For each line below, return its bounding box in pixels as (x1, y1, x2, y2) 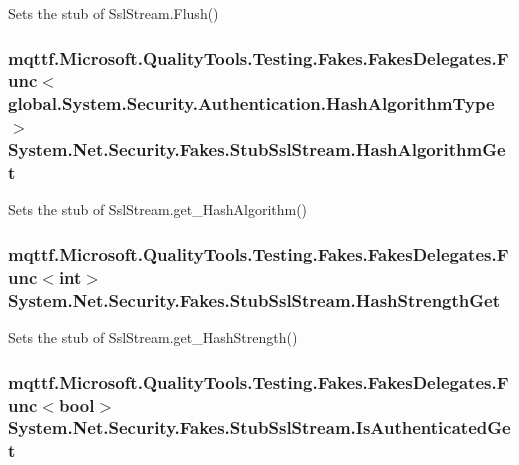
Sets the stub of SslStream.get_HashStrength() (8, 327, 298, 348)
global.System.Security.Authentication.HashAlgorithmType (8, 91, 495, 116)
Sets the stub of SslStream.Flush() (8, 3, 219, 23)
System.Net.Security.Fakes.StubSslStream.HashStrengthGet (8, 287, 501, 312)
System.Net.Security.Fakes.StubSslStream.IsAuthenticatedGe (8, 415, 511, 440)
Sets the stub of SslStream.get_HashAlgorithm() (8, 199, 308, 220)
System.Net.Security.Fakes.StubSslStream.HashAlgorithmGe (8, 137, 506, 162)
